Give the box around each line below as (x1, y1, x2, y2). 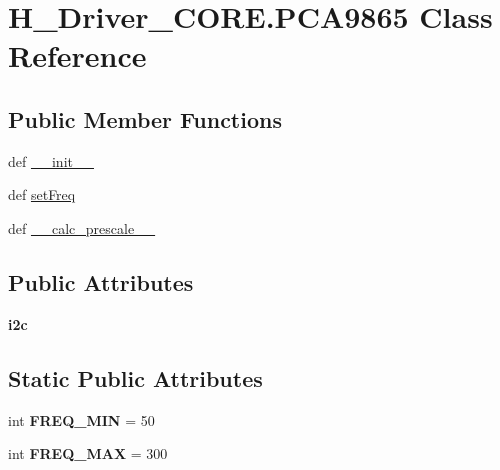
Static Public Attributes (8, 362, 263, 393)
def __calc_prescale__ (8, 217, 156, 238)
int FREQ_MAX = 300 (8, 443, 168, 464)
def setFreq (8, 184, 76, 205)
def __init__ (8, 150, 94, 171)
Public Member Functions (8, 103, 282, 134)
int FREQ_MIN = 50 (8, 409, 155, 430)
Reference (8, 35, 147, 76)
